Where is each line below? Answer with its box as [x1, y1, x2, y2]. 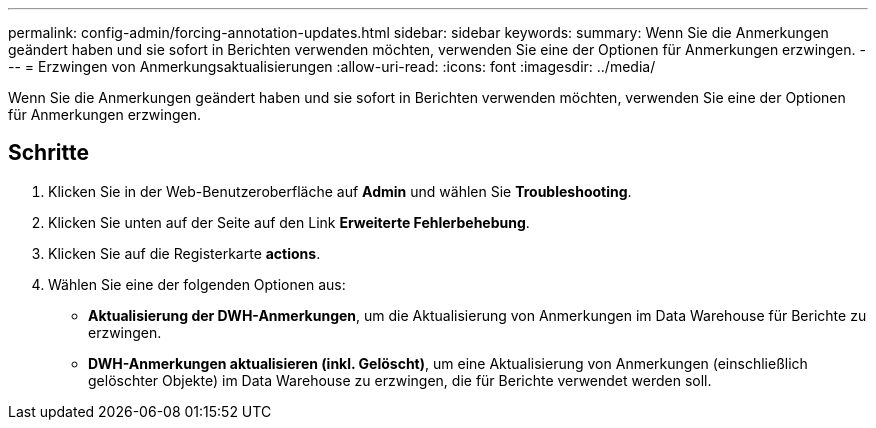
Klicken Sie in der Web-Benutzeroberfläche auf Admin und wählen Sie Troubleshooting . [48, 182, 632, 200]
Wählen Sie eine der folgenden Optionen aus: [48, 275, 346, 293]
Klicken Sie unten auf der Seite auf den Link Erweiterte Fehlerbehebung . [48, 213, 530, 231]
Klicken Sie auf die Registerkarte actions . [48, 244, 321, 262]
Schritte [8, 140, 89, 166]
